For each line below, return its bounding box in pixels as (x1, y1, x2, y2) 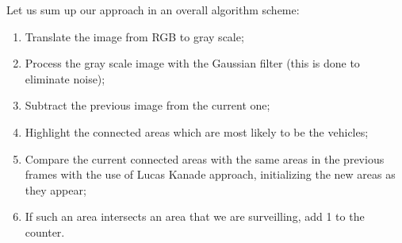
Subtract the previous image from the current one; (25, 97, 270, 114)
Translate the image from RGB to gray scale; (25, 28, 244, 44)
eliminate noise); (25, 70, 105, 87)
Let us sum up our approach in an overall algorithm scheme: (6, 2, 300, 17)
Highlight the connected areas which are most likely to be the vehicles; (25, 123, 369, 140)
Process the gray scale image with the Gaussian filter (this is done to (25, 55, 360, 71)
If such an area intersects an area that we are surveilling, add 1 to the (25, 208, 365, 225)
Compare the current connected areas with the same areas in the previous (25, 150, 385, 167)
